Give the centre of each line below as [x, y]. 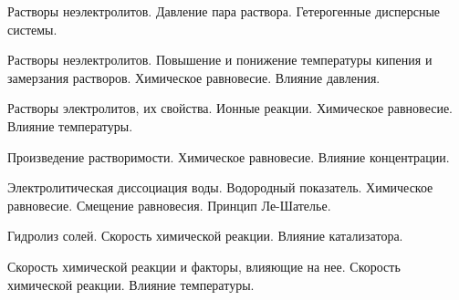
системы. [32, 29]
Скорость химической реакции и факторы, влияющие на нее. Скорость [204, 266]
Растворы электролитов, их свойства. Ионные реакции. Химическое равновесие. [230, 108]
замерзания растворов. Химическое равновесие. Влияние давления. [194, 77]
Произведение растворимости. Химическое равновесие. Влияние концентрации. [229, 156]
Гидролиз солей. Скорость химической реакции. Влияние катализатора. [205, 236]
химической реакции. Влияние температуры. [131, 284]
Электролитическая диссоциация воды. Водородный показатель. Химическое [220, 187]
